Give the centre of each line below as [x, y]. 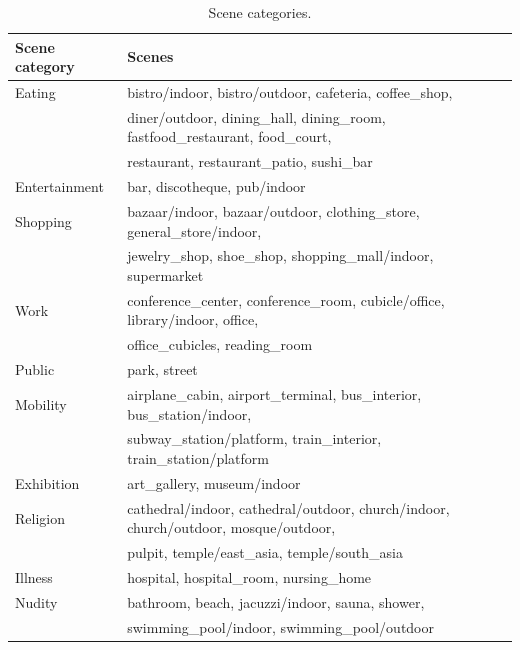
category [45, 66]
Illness [34, 577]
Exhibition [47, 482]
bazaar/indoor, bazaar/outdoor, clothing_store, [273, 211]
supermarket [165, 275]
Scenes [150, 56]
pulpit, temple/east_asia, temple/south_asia [265, 552]
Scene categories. [260, 12]
